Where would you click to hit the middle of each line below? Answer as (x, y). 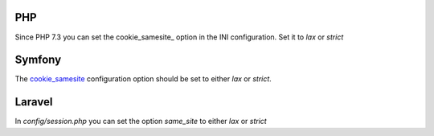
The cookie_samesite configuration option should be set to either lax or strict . (143, 79)
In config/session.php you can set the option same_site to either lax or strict (141, 122)
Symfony (38, 60)
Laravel (34, 102)
